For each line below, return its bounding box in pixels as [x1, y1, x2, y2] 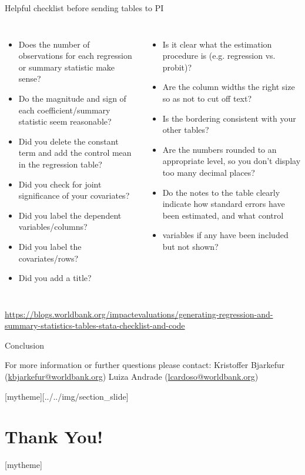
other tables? [162, 123, 209, 136]
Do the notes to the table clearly [162, 186, 280, 198]
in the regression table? [18, 158, 102, 170]
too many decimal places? [162, 166, 255, 178]
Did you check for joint [18, 178, 102, 190]
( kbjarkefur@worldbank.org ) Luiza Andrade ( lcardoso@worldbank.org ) [5, 370, 259, 383]
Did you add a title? [18, 272, 92, 284]
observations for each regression [18, 49, 132, 62]
